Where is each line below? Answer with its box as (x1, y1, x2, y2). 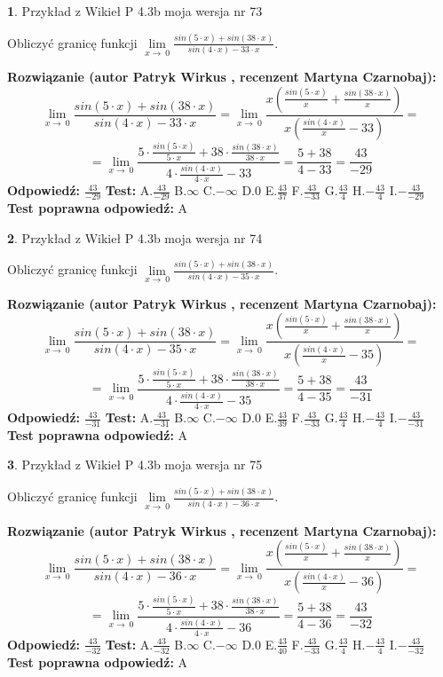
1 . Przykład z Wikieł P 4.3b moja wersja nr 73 (7, 2, 263, 20)
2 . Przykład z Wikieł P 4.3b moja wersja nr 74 (7, 228, 263, 247)
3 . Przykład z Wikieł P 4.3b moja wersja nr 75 (7, 455, 263, 474)
